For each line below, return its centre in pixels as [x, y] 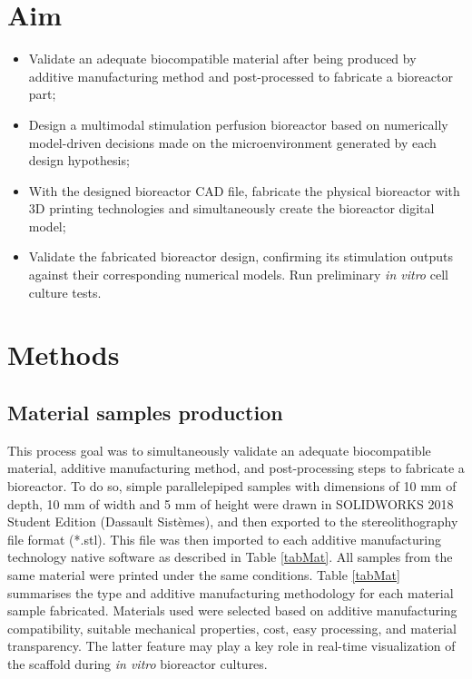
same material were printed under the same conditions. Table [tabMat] [204, 574]
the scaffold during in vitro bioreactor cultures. [138, 663]
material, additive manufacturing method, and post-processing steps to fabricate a [236, 468]
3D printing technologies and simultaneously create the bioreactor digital [231, 208]
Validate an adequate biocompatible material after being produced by [222, 59]
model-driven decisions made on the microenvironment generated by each [232, 142]
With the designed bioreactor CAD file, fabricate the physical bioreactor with [244, 190]
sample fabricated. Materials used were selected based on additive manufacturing [232, 610]
